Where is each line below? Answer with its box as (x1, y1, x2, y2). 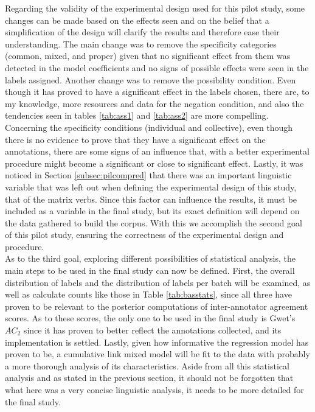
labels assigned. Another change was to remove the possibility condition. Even (5, 73, 296, 86)
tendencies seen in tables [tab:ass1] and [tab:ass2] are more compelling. (5, 109, 269, 122)
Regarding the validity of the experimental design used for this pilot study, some (5, 2, 305, 14)
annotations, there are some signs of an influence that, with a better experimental (5, 145, 310, 158)
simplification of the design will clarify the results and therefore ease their (5, 26, 280, 38)
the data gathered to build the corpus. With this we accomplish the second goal (5, 216, 302, 229)
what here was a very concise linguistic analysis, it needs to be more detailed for (5, 383, 304, 396)
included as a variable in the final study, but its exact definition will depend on (5, 204, 300, 217)
